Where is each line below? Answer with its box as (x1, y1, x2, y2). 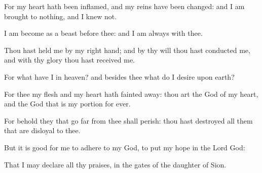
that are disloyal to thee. (4, 125, 81, 136)
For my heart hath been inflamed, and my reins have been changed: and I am (4, 1, 245, 11)
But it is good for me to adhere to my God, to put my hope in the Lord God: (4, 142, 245, 152)
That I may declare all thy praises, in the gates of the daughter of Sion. (4, 159, 227, 169)
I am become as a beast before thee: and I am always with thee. (4, 28, 203, 38)
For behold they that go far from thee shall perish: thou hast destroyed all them (4, 115, 253, 126)
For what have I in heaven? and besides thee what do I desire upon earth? (4, 71, 235, 82)
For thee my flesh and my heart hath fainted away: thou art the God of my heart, (4, 88, 258, 99)
